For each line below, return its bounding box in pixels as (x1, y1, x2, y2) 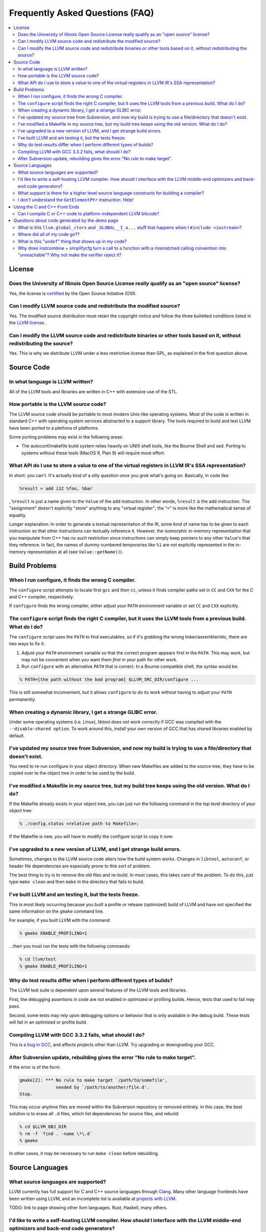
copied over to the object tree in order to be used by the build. (9, 770, 135, 776)
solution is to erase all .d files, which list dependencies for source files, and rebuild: (9, 1111, 179, 1117)
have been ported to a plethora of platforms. (9, 425, 100, 431)
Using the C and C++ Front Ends (13, 204, 80, 209)
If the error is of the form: (9, 1064, 61, 1070)
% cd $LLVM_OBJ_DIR (19, 1124, 66, 1129)
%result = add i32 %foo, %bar (19, 485, 93, 491)
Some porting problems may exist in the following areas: (9, 434, 123, 440)
